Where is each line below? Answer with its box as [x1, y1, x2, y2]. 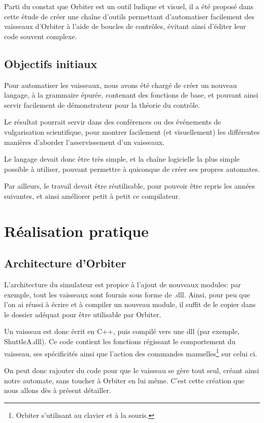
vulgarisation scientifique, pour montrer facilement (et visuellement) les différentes [4, 126, 260, 137]
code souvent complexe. [4, 31, 77, 41]
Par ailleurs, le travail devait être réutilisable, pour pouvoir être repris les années [4, 180, 255, 191]
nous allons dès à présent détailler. [4, 385, 111, 396]
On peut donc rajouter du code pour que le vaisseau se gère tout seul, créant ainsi [4, 365, 259, 375]
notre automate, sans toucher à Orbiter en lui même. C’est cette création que [4, 375, 245, 385]
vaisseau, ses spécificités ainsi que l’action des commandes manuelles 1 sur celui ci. [4, 346, 257, 358]
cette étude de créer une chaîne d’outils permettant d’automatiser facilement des [4, 11, 255, 21]
